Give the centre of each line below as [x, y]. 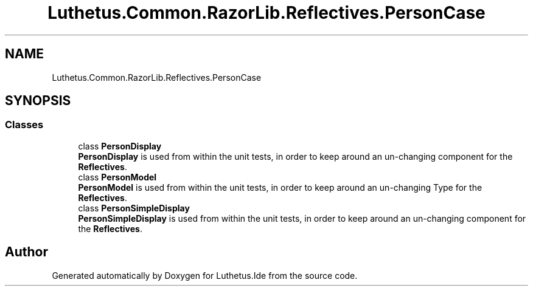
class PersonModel [117, 177]
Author [26, 252]
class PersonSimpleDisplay [134, 208]
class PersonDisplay [120, 146]
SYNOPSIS [38, 101]
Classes [24, 125]
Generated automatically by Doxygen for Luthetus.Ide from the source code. [205, 275]
